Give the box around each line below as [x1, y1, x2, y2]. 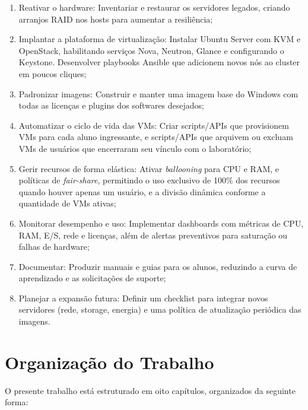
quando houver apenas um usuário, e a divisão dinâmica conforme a [18, 185, 266, 198]
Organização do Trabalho [5, 349, 214, 374]
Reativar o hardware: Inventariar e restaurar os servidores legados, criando [18, 1, 290, 13]
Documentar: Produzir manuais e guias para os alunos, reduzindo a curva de [18, 260, 297, 272]
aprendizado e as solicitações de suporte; [18, 272, 166, 284]
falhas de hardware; [18, 240, 90, 253]
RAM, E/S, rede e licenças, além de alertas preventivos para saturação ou [18, 228, 288, 241]
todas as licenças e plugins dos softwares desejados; [18, 99, 204, 112]
